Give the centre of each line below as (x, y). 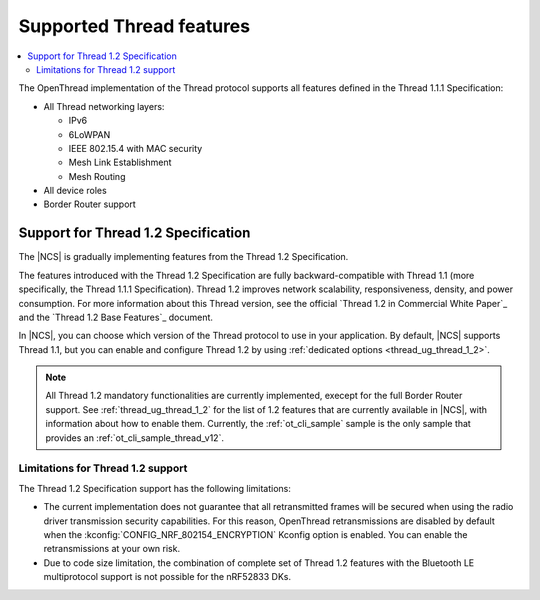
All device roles (75, 191)
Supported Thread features (134, 26)
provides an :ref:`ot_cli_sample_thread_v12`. (135, 437)
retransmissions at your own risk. (111, 549)
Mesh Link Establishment (120, 162)
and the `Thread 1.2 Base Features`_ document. (116, 317)
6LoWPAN (89, 134)
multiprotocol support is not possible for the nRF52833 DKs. (167, 577)
